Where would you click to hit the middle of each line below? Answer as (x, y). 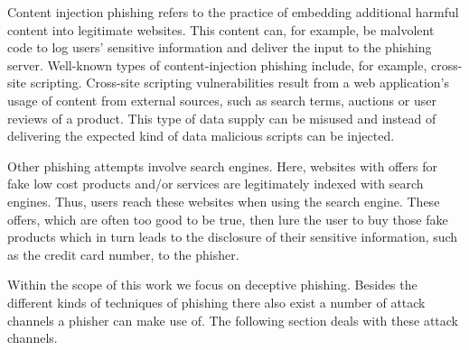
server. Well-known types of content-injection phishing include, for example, (217, 64)
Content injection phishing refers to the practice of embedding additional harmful (233, 12)
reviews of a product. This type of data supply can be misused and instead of (222, 118)
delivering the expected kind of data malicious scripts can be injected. (201, 136)
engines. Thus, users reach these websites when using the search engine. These (224, 201)
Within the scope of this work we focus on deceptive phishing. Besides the (212, 285)
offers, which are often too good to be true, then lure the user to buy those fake (228, 219)
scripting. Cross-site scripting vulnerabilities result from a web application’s (239, 83)
